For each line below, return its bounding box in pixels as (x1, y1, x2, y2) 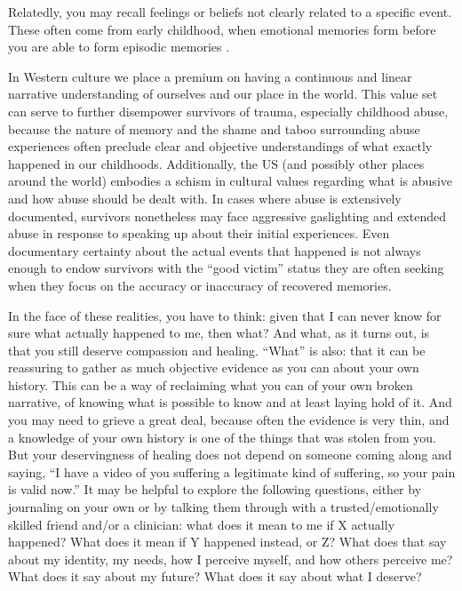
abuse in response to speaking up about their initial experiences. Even (8, 224, 390, 243)
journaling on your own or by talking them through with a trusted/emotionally (8, 498, 439, 516)
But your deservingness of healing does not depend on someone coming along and (8, 445, 452, 464)
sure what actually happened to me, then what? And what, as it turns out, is (8, 323, 430, 342)
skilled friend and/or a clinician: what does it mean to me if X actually (8, 515, 395, 533)
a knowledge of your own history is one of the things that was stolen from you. (8, 427, 436, 446)
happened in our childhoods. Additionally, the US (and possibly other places (8, 154, 425, 172)
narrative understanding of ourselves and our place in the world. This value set (8, 84, 438, 103)
